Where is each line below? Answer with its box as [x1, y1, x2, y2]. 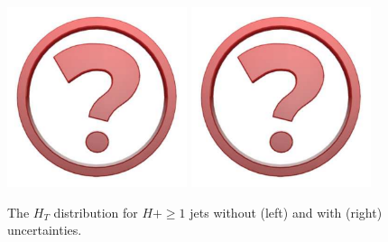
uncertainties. [7, 220, 82, 239]
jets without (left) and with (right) [189, 202, 383, 221]
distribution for [53, 202, 138, 221]
